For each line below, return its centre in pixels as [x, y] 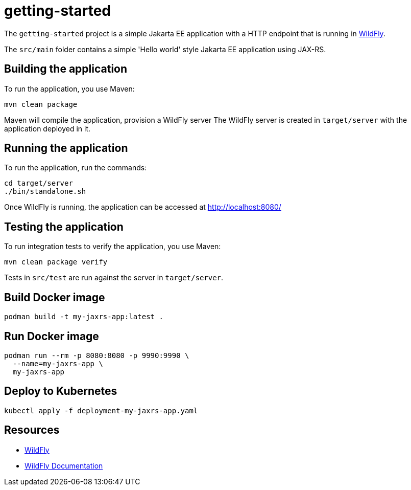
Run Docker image [52, 336]
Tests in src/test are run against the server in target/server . [114, 278]
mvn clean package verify [56, 262]
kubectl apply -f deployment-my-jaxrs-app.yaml [101, 410]
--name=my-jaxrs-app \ [58, 363]
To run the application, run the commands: [76, 168]
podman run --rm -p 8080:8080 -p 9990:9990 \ [97, 355]
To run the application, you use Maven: [69, 88]
